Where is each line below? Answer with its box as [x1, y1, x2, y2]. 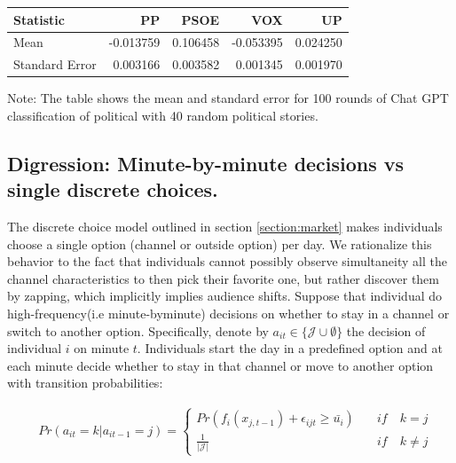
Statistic [13, 10, 65, 28]
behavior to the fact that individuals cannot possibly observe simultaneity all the [7, 252, 447, 271]
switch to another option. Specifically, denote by [7, 321, 269, 340]
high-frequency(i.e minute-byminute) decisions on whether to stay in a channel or [7, 304, 450, 323]
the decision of [346, 321, 426, 340]
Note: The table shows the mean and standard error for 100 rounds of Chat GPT [7, 89, 449, 107]
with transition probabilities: [7, 373, 163, 392]
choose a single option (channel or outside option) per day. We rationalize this [7, 234, 432, 253]
